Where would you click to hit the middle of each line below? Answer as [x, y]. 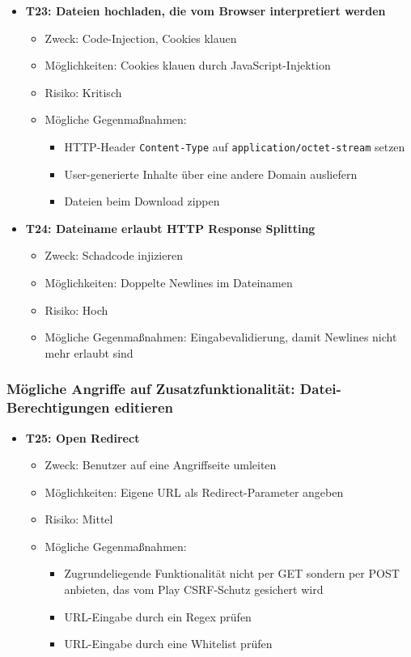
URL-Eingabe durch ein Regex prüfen [158, 616]
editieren [144, 407]
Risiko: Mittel [79, 519]
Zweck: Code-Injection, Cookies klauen [141, 38]
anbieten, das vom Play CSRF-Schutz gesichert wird [194, 589]
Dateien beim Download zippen [142, 201]
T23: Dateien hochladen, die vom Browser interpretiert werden [205, 11]
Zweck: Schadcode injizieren [114, 255]
